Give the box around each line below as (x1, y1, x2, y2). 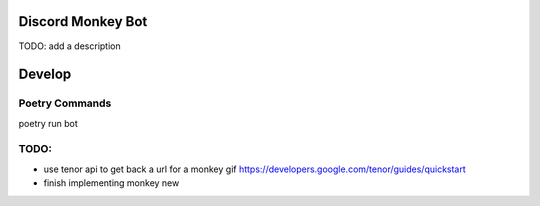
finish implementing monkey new (43, 177, 180, 189)
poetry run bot (18, 117, 79, 129)
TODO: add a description (18, 40, 121, 52)
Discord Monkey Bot (18, 13, 148, 30)
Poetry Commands (18, 96, 112, 110)
